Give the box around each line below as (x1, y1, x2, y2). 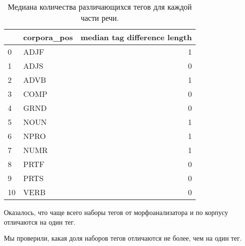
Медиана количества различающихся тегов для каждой (8, 1, 192, 12)
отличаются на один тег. (4, 216, 76, 227)
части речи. (80, 12, 119, 23)
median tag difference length (80, 31, 192, 43)
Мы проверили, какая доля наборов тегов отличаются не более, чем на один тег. (4, 233, 242, 243)
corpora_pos (23, 31, 73, 43)
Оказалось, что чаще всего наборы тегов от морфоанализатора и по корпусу (4, 207, 229, 217)
